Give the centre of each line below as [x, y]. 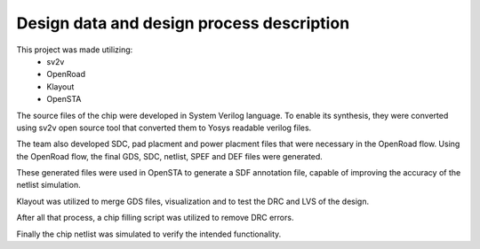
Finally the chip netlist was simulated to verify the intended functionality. [149, 234]
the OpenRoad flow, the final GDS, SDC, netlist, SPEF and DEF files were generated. [170, 156]
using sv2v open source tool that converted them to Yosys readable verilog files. [164, 128]
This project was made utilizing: [75, 50]
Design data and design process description [183, 23]
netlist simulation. [48, 185]
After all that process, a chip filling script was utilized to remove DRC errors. [155, 218]
